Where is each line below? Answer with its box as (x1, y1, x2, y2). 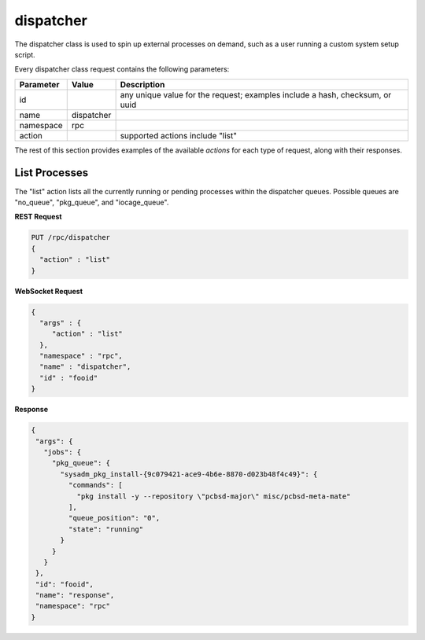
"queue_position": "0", (68, 513, 161, 523)
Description (120, 79, 165, 90)
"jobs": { (43, 448, 82, 457)
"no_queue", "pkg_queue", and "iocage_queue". (14, 197, 169, 208)
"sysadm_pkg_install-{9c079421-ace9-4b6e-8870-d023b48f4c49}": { (60, 469, 318, 479)
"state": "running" (68, 524, 144, 534)
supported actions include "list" (120, 130, 238, 141)
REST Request (14, 212, 62, 222)
